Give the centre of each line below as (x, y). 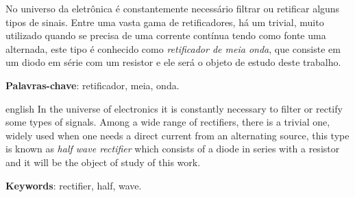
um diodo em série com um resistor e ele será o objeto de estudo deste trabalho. (173, 62)
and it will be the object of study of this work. (103, 162)
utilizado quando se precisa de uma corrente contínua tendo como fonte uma (166, 35)
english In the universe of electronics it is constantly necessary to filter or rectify (174, 108)
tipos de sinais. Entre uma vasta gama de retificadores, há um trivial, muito (165, 22)
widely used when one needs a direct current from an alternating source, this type (177, 135)
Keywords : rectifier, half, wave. (74, 185)
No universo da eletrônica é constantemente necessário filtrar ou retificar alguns (173, 8)
